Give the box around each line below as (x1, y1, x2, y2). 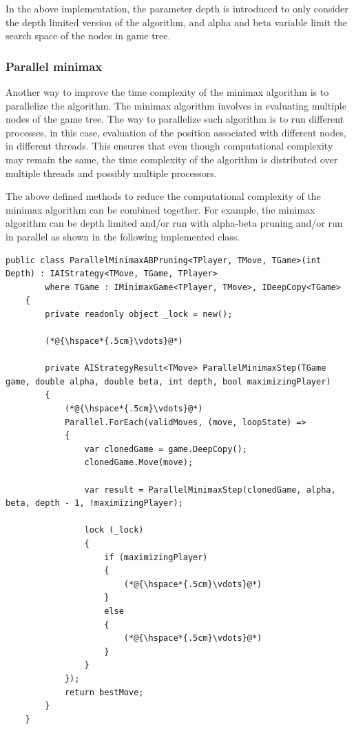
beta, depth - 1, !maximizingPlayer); (6, 498, 183, 509)
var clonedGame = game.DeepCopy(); (84, 444, 247, 454)
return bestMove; (64, 687, 144, 697)
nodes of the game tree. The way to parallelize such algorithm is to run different (6, 112, 344, 126)
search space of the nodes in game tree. (6, 28, 171, 43)
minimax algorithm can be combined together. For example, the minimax (6, 202, 315, 216)
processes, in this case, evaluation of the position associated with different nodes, (6, 125, 346, 139)
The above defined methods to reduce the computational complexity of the (6, 189, 321, 203)
